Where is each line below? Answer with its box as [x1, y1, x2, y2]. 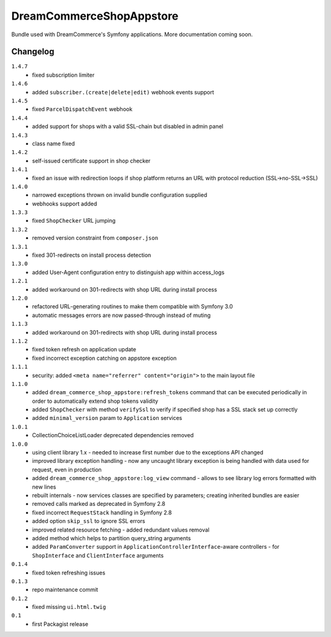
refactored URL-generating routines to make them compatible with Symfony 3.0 [32, 303, 233, 310]
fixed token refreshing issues [32, 569, 105, 576]
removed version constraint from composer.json [32, 234, 159, 242]
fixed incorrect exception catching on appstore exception [32, 354, 177, 362]
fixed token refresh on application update [32, 346, 137, 353]
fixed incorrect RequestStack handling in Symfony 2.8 [32, 509, 172, 516]
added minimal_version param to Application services [32, 414, 183, 422]
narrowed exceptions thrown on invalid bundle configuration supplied [32, 191, 208, 199]
